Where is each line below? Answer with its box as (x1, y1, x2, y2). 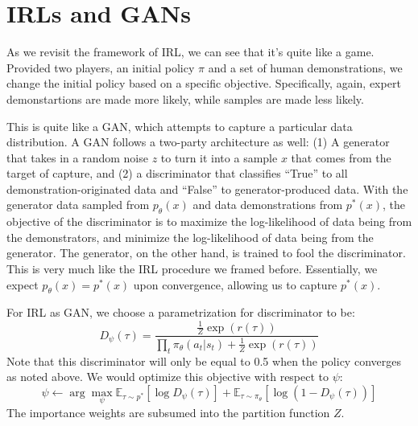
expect (6, 276, 39, 293)
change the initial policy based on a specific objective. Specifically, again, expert (6, 75, 401, 92)
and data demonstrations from (192, 196, 343, 213)
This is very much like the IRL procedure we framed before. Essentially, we (6, 260, 378, 277)
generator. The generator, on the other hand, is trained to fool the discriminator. (6, 244, 406, 261)
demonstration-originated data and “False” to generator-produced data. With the (6, 180, 408, 197)
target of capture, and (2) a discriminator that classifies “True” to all (6, 165, 348, 182)
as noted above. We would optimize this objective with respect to (6, 368, 329, 385)
